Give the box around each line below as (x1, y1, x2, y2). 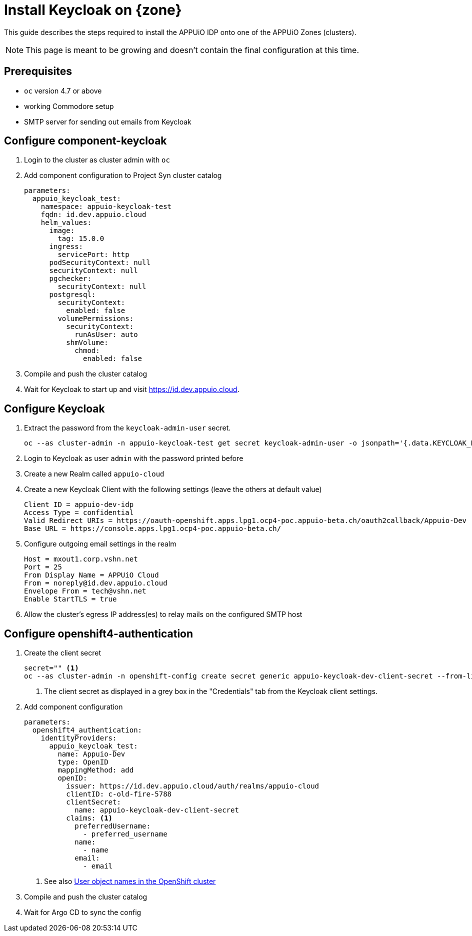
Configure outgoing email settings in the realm (24, 539, 176, 548)
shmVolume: (66, 338, 108, 347)
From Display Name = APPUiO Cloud (24, 571, 159, 579)
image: (49, 226, 75, 235)
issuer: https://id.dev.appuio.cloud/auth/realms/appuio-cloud (66, 782, 319, 790)
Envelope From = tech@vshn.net (24, 587, 146, 595)
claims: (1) (66, 814, 113, 822)
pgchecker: (49, 274, 91, 283)
